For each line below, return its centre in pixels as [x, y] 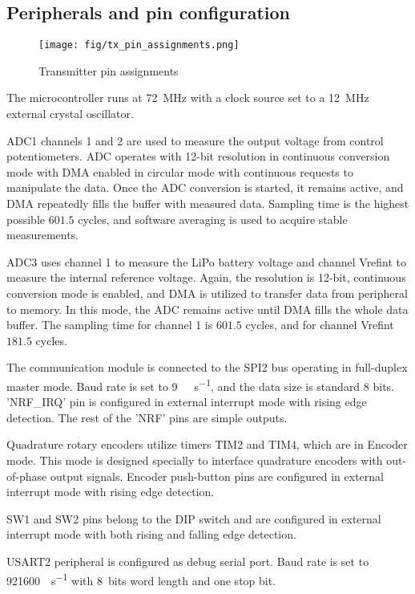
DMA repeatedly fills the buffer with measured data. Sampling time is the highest [208, 203]
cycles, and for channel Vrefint [320, 325]
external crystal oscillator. [70, 114]
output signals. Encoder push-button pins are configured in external [217, 476]
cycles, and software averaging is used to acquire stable [213, 219]
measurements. [43, 235]
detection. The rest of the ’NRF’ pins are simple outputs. [147, 417]
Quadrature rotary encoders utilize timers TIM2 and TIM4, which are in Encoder [207, 444]
